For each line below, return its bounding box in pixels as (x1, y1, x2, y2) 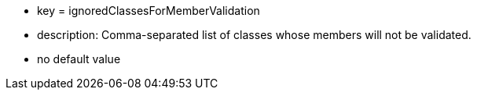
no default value (37, 52, 121, 66)
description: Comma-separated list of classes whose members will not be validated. (37, 28, 471, 41)
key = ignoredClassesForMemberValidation (37, 4, 260, 17)
